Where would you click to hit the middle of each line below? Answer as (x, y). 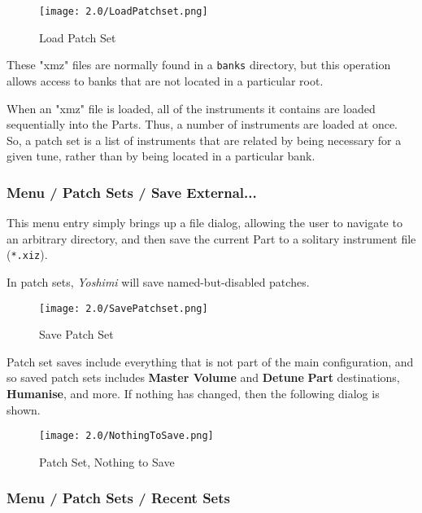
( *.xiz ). (27, 254)
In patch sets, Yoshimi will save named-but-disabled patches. (158, 281)
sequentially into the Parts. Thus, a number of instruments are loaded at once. (202, 124)
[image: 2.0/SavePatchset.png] (124, 308)
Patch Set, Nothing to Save (107, 461)
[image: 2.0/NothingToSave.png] (126, 436)
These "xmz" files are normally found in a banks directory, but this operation (199, 65)
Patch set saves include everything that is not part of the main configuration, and (210, 361)
